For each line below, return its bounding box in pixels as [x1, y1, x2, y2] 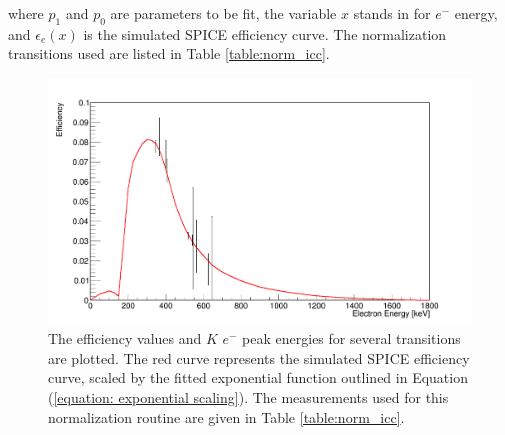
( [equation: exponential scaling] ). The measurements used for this [48, 386, 449, 407]
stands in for [353, 3, 431, 23]
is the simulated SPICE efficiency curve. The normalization [83, 23, 447, 44]
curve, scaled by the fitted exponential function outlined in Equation [48, 367, 468, 388]
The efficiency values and [48, 328, 202, 349]
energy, [454, 3, 498, 23]
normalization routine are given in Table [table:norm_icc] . [48, 406, 405, 427]
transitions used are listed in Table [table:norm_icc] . [8, 43, 330, 64]
